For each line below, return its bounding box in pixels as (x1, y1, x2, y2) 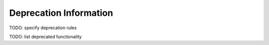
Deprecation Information (9, 7, 113, 18)
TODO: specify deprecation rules (9, 25, 77, 31)
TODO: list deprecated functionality (9, 34, 82, 40)
